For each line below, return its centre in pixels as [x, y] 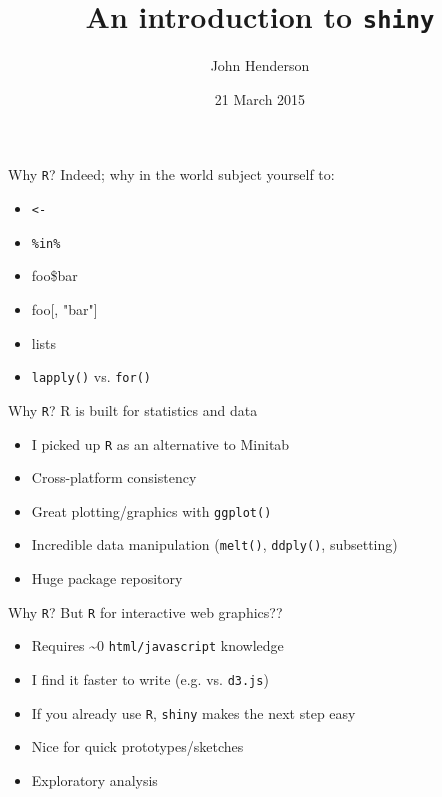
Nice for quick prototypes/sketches [137, 746]
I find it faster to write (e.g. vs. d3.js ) [150, 678]
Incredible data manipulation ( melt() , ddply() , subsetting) [214, 544]
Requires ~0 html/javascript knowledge [157, 645]
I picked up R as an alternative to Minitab [160, 443]
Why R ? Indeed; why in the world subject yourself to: [171, 174]
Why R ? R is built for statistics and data [133, 409]
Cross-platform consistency [114, 477]
